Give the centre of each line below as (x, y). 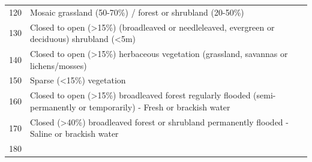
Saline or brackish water (74, 133)
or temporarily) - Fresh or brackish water (154, 106)
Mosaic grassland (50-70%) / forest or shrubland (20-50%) (137, 12)
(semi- (265, 95)
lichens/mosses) (58, 65)
